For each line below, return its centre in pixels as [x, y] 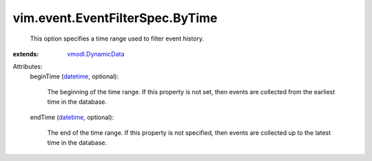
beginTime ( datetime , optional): [74, 76]
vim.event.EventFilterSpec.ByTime [115, 18]
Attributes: [28, 67]
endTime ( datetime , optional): [72, 117]
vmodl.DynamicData [96, 54]
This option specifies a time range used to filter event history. [117, 39]
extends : [26, 54]
